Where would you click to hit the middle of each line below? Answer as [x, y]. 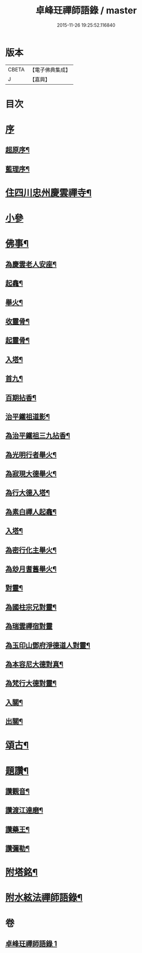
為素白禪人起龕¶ [31, 512]
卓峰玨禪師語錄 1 [31, 944]
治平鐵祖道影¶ [28, 416]
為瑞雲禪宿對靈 [29, 626]
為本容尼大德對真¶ [34, 664]
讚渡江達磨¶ [24, 811]
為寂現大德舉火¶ [31, 474]
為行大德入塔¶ [28, 493]
